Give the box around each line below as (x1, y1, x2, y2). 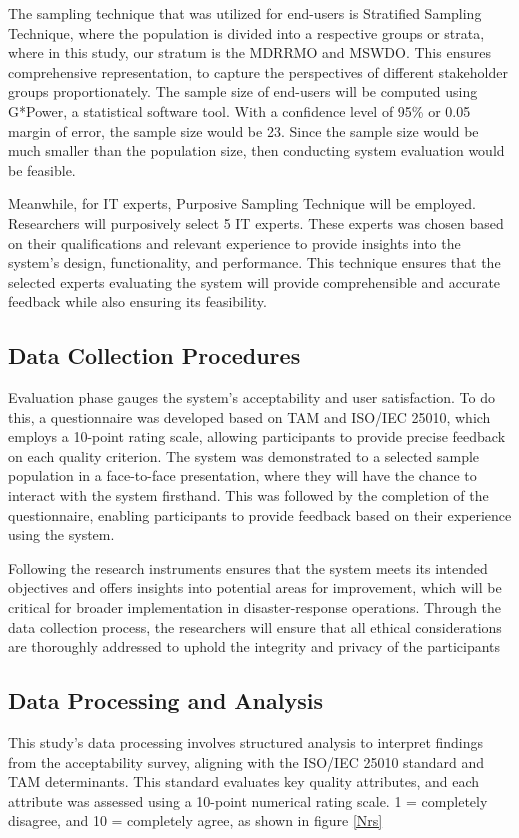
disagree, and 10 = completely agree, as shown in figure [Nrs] (8, 810, 383, 831)
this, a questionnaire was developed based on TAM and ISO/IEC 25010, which (8, 406, 491, 427)
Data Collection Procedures (8, 340, 301, 371)
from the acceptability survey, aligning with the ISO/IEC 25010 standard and (8, 751, 485, 772)
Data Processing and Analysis (8, 685, 323, 716)
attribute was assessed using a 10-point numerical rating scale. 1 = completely (8, 790, 488, 811)
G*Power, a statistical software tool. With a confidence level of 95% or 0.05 (8, 100, 471, 121)
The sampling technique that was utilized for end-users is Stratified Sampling (8, 3, 482, 23)
